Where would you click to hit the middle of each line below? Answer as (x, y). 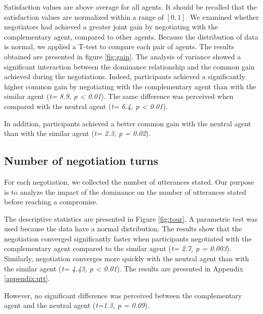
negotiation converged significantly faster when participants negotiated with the (128, 238)
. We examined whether (222, 16)
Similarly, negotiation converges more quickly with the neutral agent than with (127, 258)
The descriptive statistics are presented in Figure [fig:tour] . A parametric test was (131, 218)
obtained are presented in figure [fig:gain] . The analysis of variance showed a (123, 56)
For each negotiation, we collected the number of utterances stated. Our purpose (129, 181)
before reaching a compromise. (51, 202)
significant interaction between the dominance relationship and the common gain (129, 66)
